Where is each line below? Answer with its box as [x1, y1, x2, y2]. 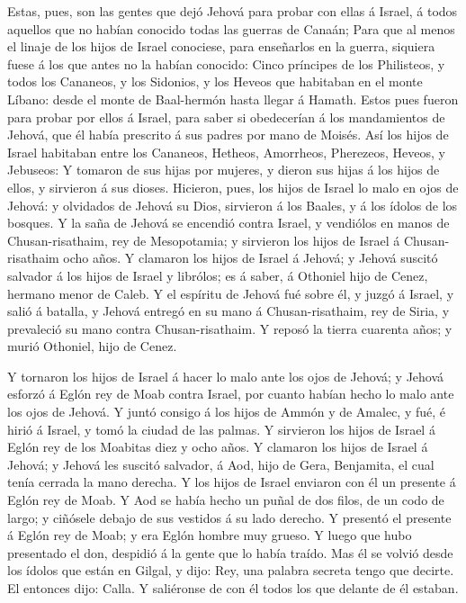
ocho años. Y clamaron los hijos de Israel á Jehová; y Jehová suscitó [63, 248, 438, 267]
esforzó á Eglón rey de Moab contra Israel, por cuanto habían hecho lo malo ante [7, 384, 454, 403]
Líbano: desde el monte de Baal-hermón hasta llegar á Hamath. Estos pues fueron [7, 89, 459, 108]
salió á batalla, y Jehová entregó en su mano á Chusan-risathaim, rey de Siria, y [7, 301, 450, 320]
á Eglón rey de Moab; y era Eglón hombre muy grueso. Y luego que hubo [7, 526, 412, 544]
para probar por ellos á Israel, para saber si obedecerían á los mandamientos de [7, 107, 445, 126]
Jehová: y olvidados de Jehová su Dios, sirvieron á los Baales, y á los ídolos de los [7, 195, 458, 214]
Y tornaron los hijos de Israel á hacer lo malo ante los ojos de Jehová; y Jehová [7, 366, 444, 385]
